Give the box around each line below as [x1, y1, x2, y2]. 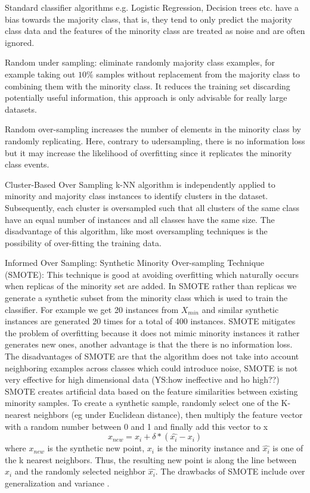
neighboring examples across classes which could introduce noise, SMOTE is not [5, 361, 298, 374]
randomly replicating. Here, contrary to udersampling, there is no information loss [5, 134, 305, 147]
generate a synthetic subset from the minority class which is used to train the [5, 292, 288, 304]
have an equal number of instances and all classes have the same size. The [5, 213, 275, 225]
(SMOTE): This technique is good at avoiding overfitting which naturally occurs [5, 268, 299, 280]
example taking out [5, 67, 76, 80]
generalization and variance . [5, 476, 110, 489]
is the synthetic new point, [47, 442, 145, 454]
